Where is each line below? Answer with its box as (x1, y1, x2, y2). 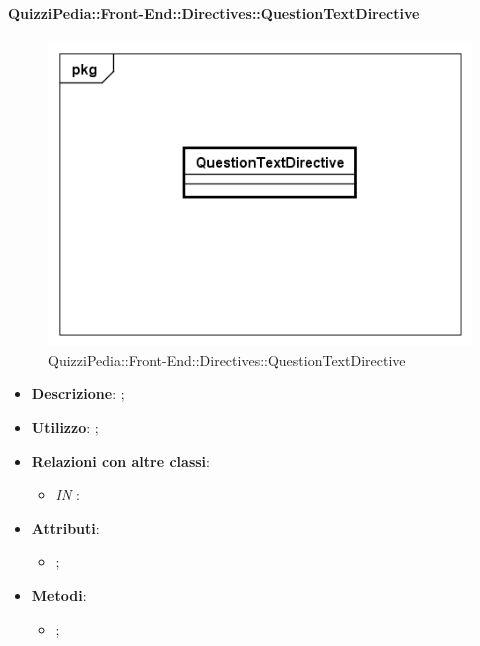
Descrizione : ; (31, 383, 125, 404)
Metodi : (31, 584, 87, 605)
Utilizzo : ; (31, 416, 99, 437)
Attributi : (31, 517, 100, 538)
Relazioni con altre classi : (31, 450, 210, 471)
